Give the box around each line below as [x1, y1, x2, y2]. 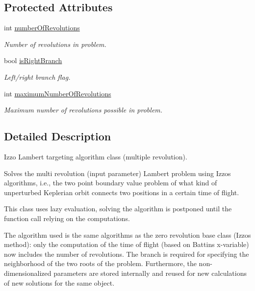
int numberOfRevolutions [4, 22, 80, 33]
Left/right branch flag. [4, 71, 71, 82]
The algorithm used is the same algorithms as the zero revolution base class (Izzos [4, 229, 251, 240]
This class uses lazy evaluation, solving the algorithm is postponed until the [4, 203, 232, 214]
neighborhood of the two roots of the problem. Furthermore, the [4, 258, 197, 269]
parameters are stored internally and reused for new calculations [53, 268, 247, 278]
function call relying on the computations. [4, 213, 130, 223]
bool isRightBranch [4, 55, 62, 66]
